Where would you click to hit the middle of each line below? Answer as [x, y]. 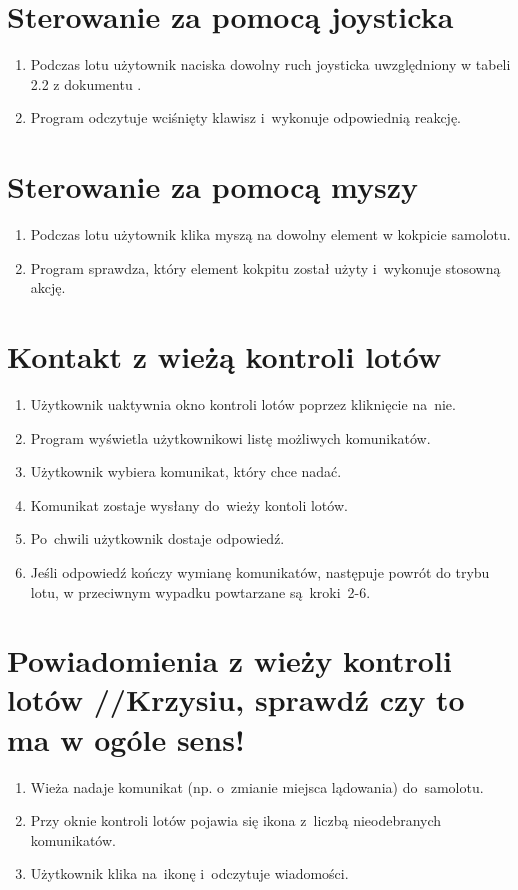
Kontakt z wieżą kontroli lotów [224, 356]
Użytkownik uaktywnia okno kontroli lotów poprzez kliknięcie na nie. [243, 403]
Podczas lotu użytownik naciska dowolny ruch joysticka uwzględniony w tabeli [270, 64]
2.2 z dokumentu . [86, 83]
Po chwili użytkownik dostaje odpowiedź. [157, 538]
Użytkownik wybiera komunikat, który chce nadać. [186, 471]
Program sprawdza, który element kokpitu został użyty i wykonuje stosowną [265, 267]
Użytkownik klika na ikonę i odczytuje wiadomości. [189, 873]
